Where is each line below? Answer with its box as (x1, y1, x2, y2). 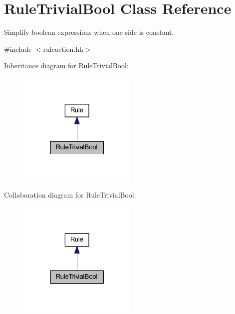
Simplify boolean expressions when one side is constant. (4, 27, 174, 37)
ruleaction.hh (43, 43, 83, 54)
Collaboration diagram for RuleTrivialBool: (4, 190, 136, 200)
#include (4, 43, 32, 54)
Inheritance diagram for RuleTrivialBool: (4, 60, 129, 71)
